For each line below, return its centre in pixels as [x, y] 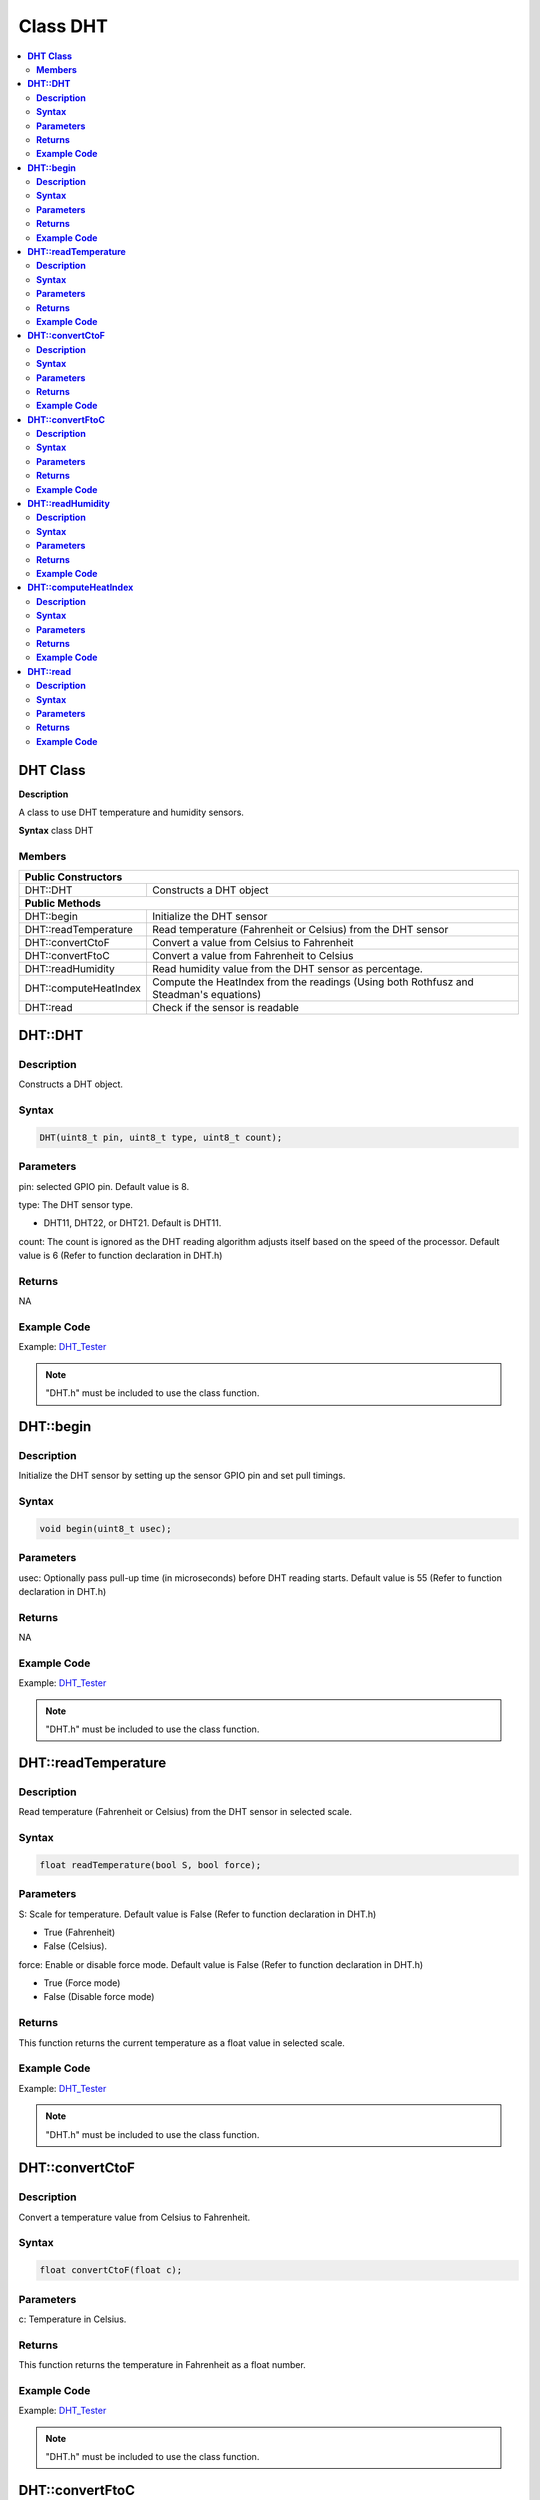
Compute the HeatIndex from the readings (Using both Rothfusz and [312, 982]
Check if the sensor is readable [225, 1007]
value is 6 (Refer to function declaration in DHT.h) [120, 1256]
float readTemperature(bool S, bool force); [150, 1864]
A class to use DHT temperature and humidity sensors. [131, 812]
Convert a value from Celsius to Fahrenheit [252, 942]
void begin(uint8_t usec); [105, 1528]
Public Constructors [73, 877]
